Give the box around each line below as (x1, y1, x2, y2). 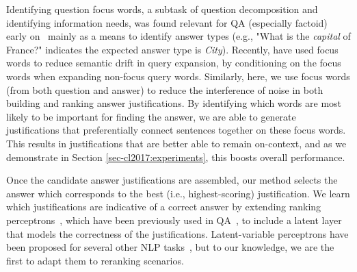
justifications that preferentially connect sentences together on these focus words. (6, 123, 346, 137)
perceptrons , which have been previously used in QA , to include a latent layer (6, 212, 342, 227)
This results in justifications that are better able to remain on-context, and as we (6, 136, 347, 150)
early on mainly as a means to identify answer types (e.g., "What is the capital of (6, 29, 351, 43)
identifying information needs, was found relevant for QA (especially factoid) (6, 15, 328, 29)
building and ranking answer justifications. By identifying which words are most (6, 96, 342, 110)
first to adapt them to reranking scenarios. (6, 253, 184, 267)
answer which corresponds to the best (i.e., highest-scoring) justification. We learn (6, 186, 350, 200)
